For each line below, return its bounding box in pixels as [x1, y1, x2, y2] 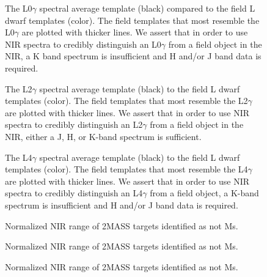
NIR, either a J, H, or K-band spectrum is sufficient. [5, 130, 202, 142]
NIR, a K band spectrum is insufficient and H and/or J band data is [5, 50, 262, 62]
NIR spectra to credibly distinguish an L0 [5, 37, 161, 50]
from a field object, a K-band [150, 187, 259, 199]
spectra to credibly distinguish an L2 [5, 118, 143, 131]
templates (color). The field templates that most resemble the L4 [5, 163, 248, 175]
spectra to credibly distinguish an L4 [5, 187, 143, 199]
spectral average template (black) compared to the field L [39, 2, 255, 14]
